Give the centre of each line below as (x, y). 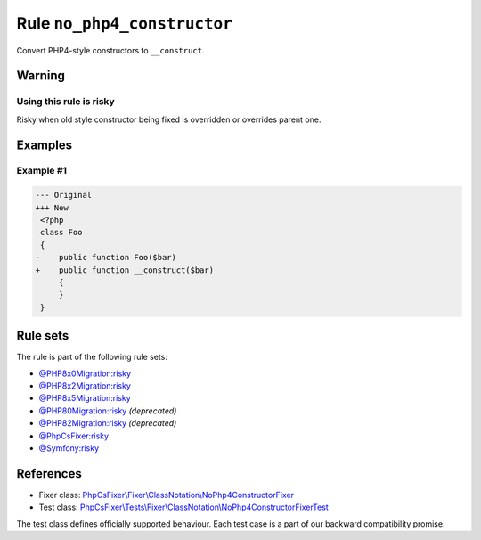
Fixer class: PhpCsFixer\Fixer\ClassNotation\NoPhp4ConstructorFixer (166, 495)
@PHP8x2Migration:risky (85, 386)
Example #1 (41, 171)
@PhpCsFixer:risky (74, 436)
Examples (45, 145)
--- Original (64, 195)
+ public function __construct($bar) (124, 270)
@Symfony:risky (69, 448)
